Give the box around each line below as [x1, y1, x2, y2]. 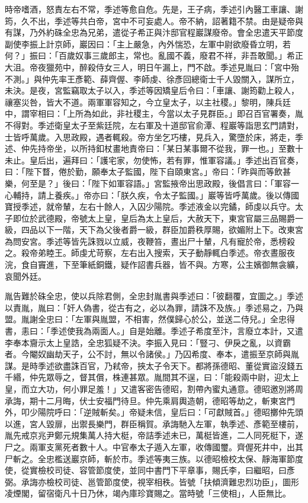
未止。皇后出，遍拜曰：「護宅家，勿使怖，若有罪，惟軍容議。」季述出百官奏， [5, 153, 303, 166]
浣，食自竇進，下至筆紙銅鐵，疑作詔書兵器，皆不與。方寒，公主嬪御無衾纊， [5, 258, 303, 271]
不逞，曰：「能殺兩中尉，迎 [178, 371, 283, 383]
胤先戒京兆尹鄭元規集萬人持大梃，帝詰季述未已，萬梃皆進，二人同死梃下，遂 [5, 429, 303, 441]
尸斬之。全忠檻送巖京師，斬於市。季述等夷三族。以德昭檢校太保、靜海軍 [5, 452, 287, 464]
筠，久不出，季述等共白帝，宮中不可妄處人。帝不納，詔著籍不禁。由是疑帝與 [5, 14, 303, 27]
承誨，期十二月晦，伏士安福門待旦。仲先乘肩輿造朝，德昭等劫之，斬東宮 [5, 394, 287, 406]
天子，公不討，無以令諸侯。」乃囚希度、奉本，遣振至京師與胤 [62, 348, 299, 360]
